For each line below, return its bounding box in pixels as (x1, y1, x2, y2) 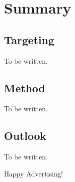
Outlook (4, 128, 47, 143)
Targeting (4, 32, 55, 47)
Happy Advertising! (4, 168, 63, 178)
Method (4, 80, 45, 95)
